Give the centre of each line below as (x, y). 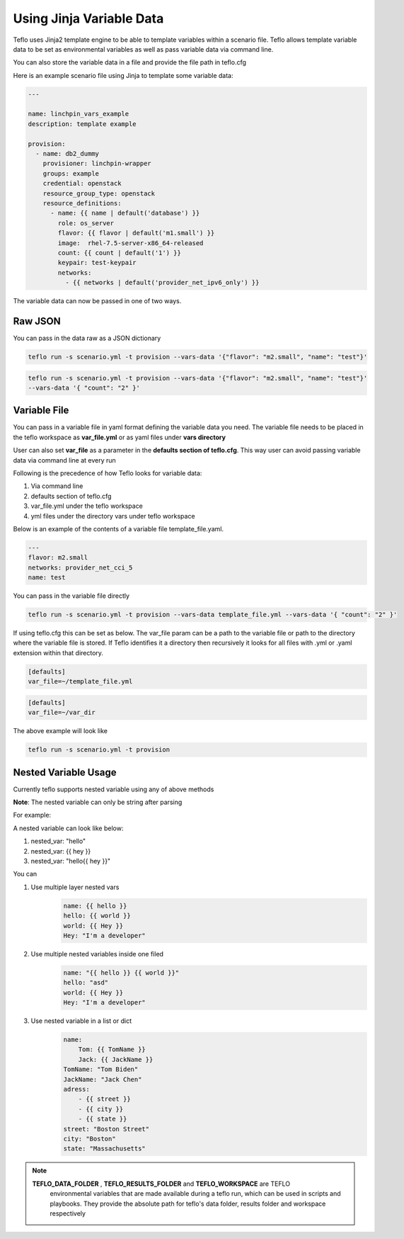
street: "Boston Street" (106, 1129)
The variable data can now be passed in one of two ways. (97, 301)
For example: (32, 815)
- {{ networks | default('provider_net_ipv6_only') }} (162, 283)
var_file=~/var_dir (62, 713)
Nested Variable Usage (65, 772)
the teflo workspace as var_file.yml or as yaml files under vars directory (120, 437)
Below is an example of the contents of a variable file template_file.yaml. (119, 528)
